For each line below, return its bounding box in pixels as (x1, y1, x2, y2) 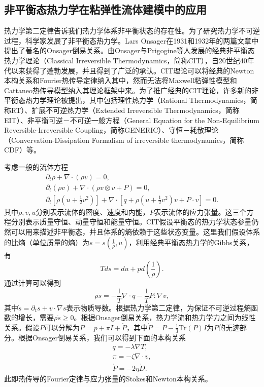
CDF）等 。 (4, 144, 41, 155)
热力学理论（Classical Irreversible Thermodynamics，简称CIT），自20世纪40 (4, 55, 247, 65)
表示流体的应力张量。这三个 (154, 206, 247, 217)
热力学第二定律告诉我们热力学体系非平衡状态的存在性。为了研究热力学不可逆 (4, 25, 260, 36)
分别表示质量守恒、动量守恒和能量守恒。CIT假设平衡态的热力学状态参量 (11, 216, 252, 227)
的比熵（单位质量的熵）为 (4, 237, 89, 248)
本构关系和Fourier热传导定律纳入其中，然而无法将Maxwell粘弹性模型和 (4, 75, 237, 86)
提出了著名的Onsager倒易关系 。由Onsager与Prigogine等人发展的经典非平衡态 (4, 45, 255, 56)
